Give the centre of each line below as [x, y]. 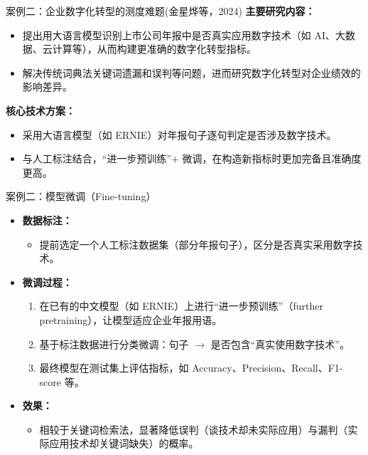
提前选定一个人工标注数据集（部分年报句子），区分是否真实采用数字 [196, 244]
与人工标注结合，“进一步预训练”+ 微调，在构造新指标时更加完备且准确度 [192, 158]
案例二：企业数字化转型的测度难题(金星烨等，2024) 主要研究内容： [161, 11]
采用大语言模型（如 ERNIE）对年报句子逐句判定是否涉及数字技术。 [179, 134]
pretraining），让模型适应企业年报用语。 [131, 319]
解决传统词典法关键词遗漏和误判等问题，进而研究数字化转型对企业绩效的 [191, 72]
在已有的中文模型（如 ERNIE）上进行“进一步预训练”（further [181, 306]
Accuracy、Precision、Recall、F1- [267, 368]
